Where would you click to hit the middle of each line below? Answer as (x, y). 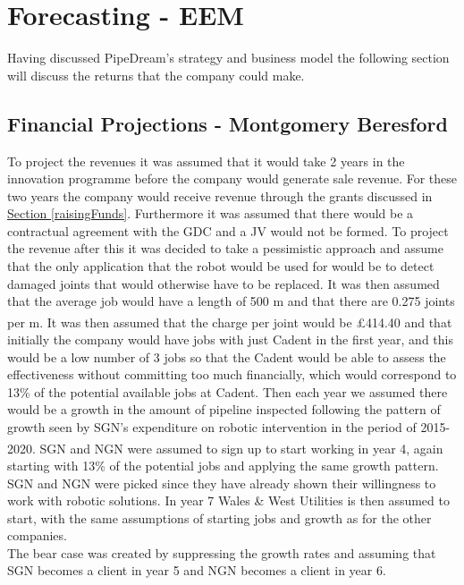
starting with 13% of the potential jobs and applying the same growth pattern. (223, 465)
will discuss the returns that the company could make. (156, 75)
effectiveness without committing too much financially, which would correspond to (232, 374)
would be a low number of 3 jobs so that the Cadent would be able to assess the (227, 356)
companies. (37, 535)
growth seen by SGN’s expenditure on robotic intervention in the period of (212, 427)
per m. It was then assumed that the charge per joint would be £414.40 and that (230, 322)
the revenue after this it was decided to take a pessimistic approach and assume (225, 248)
